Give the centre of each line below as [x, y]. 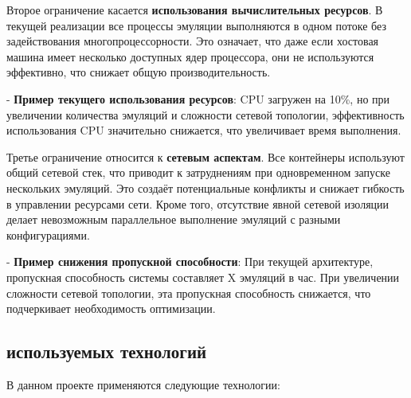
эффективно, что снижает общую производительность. [139, 72]
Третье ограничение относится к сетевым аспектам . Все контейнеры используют [205, 156]
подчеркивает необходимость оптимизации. [111, 308]
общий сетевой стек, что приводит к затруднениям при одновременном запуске [198, 172]
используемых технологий [107, 351]
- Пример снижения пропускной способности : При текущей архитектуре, [190, 261]
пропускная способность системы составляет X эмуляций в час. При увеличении [203, 277]
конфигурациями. [48, 234]
